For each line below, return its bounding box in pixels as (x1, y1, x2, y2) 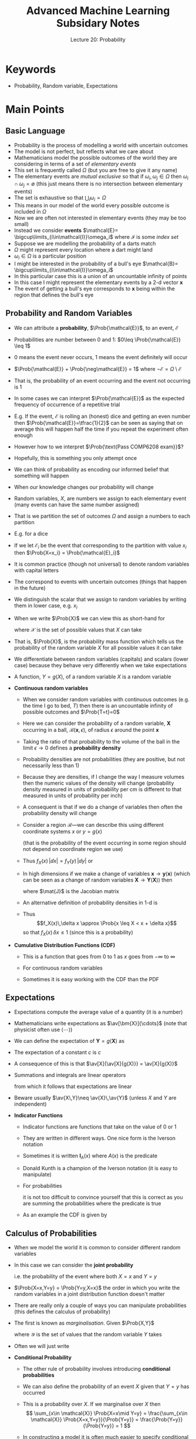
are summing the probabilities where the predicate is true (22, 1200, 161, 1207)
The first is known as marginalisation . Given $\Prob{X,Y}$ (13, 1319, 155, 1327)
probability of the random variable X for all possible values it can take (13, 644, 182, 651)
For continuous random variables (22, 964, 103, 971)
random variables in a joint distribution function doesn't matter (13, 1291, 165, 1298)
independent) (13, 1100, 47, 1107)
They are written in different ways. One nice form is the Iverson (22, 1134, 175, 1141)
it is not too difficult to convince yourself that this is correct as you (22, 1194, 183, 1201)
